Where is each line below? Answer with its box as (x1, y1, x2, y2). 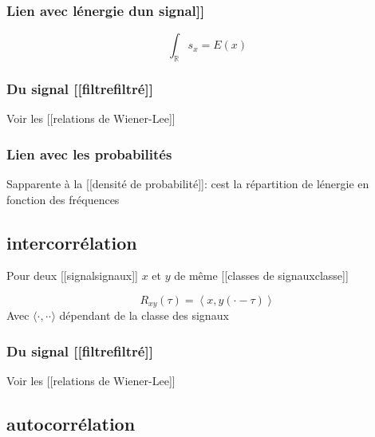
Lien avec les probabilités (6, 144, 172, 163)
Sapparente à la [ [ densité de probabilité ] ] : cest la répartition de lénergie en (6, 175, 369, 192)
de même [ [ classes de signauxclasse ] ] (174, 267, 349, 284)
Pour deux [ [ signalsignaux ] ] (6, 267, 138, 284)
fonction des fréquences (6, 191, 120, 207)
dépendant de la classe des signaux (59, 307, 229, 324)
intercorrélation (6, 230, 137, 254)
